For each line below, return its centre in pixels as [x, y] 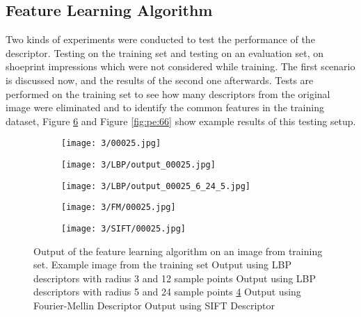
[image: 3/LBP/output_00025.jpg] [138, 165]
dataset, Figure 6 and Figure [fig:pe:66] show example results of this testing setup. [181, 121]
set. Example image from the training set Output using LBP [162, 265]
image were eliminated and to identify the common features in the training [165, 107]
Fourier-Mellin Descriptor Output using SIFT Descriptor [154, 306]
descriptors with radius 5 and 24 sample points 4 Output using [167, 292]
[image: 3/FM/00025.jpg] [119, 208]
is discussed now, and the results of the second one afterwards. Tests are [160, 80]
